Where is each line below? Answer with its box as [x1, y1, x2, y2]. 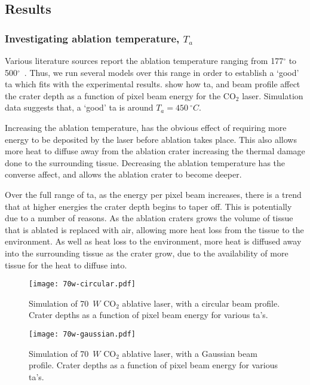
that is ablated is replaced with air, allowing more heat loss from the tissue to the [5, 223, 304, 236]
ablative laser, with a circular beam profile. [122, 297, 280, 309]
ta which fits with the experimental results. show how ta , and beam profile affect [5, 78, 300, 90]
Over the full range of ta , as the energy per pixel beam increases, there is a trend [5, 188, 302, 200]
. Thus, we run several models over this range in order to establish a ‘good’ [24, 66, 299, 78]
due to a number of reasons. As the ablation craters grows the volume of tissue [5, 212, 293, 224]
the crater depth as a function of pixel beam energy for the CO [5, 89, 236, 102]
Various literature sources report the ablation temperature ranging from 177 [5, 54, 284, 66]
